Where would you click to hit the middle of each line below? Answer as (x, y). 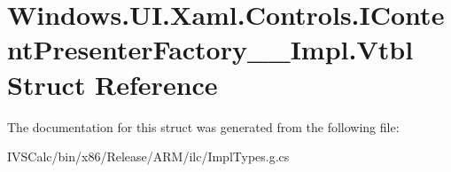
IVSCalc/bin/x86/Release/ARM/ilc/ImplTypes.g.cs (148, 156)
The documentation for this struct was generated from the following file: (203, 126)
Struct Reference (113, 84)
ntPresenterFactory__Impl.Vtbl (210, 49)
